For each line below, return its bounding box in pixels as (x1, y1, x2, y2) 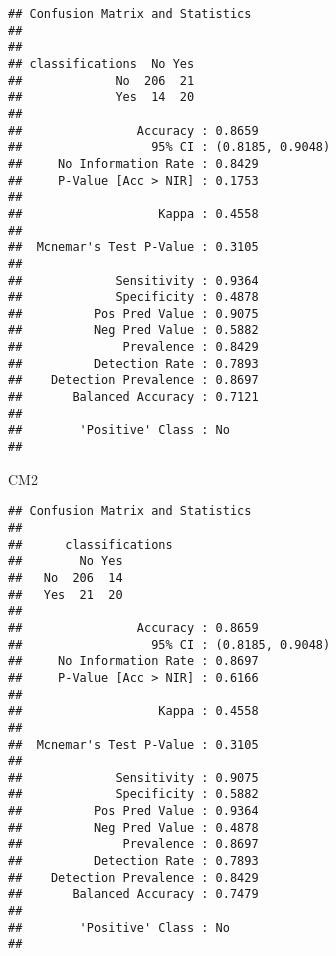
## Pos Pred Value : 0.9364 (8, 804, 259, 819)
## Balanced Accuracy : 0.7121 (8, 390, 259, 405)
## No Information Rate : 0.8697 (8, 654, 259, 669)
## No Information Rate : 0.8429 (8, 156, 259, 171)
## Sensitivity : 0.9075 (8, 770, 259, 785)
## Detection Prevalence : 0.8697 (8, 373, 259, 388)
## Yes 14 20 (8, 90, 195, 105)
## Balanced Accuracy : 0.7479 (8, 887, 259, 902)
